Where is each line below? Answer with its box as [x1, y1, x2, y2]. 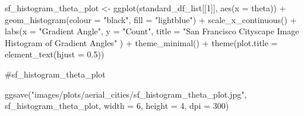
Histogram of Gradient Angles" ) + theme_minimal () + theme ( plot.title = [5, 36, 278, 49]
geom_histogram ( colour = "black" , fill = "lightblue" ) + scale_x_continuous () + [5, 13, 297, 25]
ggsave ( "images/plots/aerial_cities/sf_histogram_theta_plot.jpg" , [5, 88, 247, 100]
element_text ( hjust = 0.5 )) [5, 48, 104, 60]
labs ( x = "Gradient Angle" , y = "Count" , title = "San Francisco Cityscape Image [5, 25, 299, 37]
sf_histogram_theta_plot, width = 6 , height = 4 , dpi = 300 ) [5, 99, 229, 112]
